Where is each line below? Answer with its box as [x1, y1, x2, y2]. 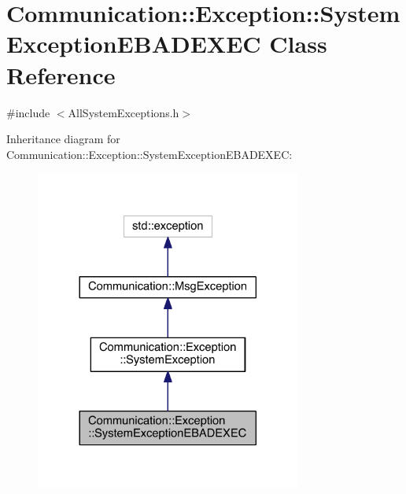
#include [6, 104, 50, 120]
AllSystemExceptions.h [68, 104, 179, 120]
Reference [6, 58, 116, 90]
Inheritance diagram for [6, 131, 120, 147]
